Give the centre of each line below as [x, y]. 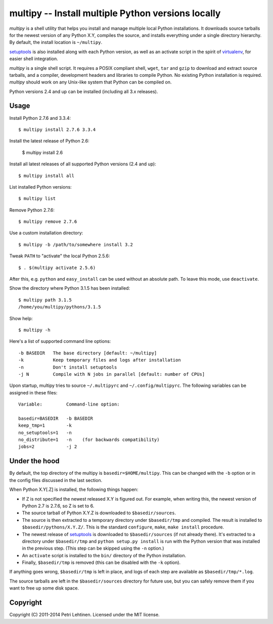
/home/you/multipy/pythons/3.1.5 [60, 307]
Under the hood [35, 461]
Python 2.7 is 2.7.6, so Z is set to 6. [58, 506]
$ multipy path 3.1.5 [45, 300]
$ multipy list [37, 199]
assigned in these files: [33, 392]
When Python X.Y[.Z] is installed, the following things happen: [74, 489]
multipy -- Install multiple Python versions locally [115, 13]
